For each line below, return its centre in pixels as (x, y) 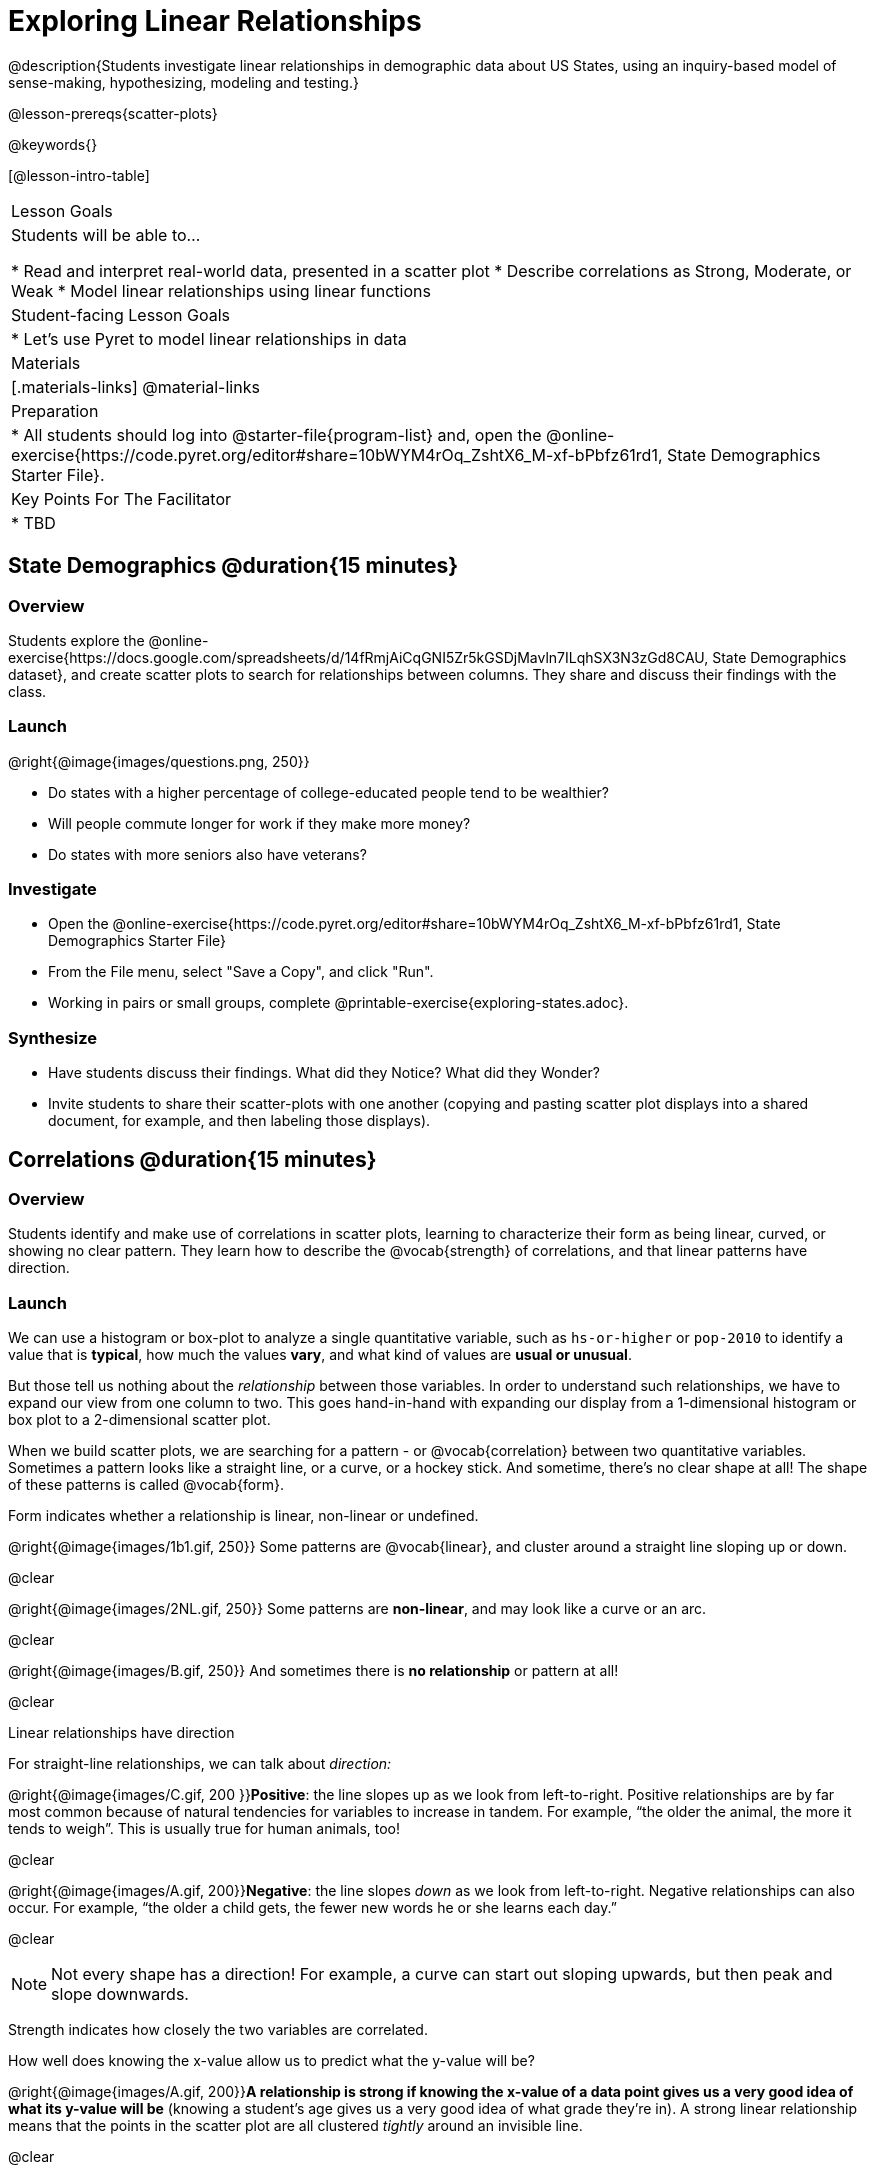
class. (27, 691)
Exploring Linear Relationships (215, 21)
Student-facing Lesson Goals (121, 314)
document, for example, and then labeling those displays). (239, 1121)
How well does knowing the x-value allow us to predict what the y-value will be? (271, 2061)
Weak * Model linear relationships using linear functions (221, 290)
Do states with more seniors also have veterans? (207, 854)
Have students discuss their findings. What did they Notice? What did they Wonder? (324, 1073)
